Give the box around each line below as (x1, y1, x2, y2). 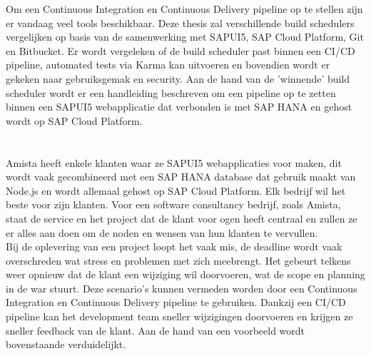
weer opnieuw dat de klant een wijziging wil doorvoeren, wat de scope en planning (6, 267, 365, 282)
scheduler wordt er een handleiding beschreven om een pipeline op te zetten (6, 85, 336, 100)
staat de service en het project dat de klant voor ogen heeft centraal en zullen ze (6, 210, 357, 225)
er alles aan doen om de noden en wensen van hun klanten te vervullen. (6, 225, 318, 240)
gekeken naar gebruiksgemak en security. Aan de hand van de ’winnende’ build (6, 71, 350, 86)
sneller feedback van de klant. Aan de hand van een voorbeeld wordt (6, 322, 305, 337)
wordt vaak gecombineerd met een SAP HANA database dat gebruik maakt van (6, 169, 356, 184)
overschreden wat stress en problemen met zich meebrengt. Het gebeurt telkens (6, 253, 351, 268)
